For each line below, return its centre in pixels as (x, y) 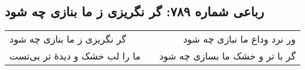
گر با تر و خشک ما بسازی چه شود (228, 56)
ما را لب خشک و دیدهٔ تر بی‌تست (75, 56)
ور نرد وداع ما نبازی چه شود (239, 39)
